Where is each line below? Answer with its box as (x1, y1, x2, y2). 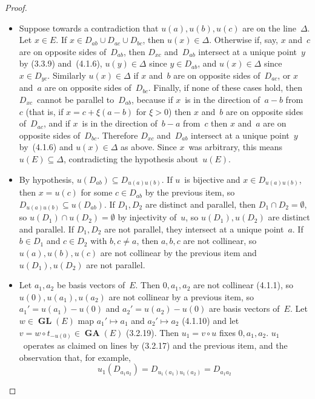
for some (81, 186, 113, 199)
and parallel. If (19, 222, 75, 235)
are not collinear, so (183, 234, 257, 247)
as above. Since (121, 140, 177, 153)
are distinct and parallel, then (145, 197, 256, 210)
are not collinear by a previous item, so (108, 290, 254, 303)
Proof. (5, 1, 27, 13)
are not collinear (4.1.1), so (193, 279, 294, 291)
